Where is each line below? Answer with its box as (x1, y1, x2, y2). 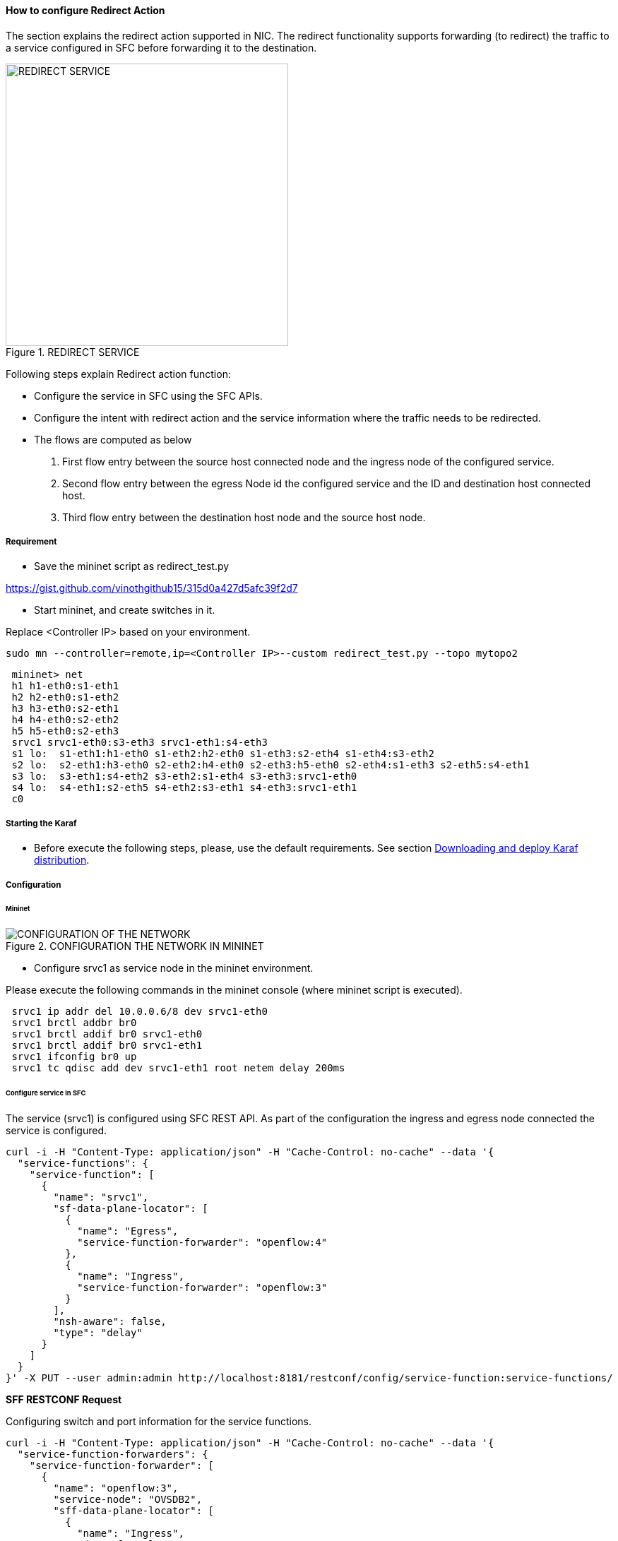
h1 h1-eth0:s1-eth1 (11, 680, 119, 692)
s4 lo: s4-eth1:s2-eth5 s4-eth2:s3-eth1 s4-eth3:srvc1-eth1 (11, 782, 357, 794)
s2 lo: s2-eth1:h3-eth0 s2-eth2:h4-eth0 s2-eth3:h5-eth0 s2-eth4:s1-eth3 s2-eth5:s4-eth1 (11, 759, 530, 771)
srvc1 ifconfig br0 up (11, 1051, 137, 1063)
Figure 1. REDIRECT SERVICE (6, 345, 140, 358)
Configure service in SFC (6, 1089, 86, 1097)
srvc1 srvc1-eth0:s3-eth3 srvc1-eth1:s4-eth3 (11, 737, 268, 749)
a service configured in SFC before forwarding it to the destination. (6, 41, 317, 54)
